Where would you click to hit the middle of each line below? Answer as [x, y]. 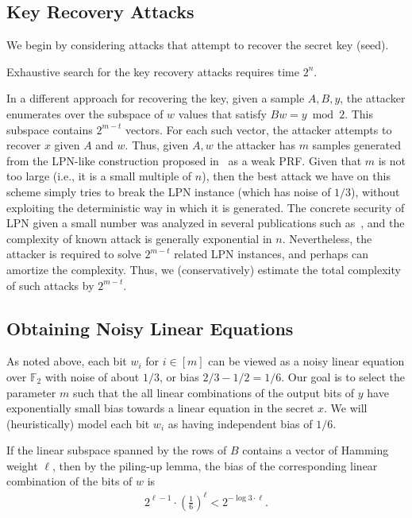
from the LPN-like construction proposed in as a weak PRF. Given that [184, 160]
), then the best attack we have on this [296, 176]
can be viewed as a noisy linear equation [306, 361]
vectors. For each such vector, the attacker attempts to [259, 129]
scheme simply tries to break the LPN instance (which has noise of [169, 191]
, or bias [179, 376]
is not [392, 160]
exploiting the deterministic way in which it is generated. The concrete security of [206, 207]
